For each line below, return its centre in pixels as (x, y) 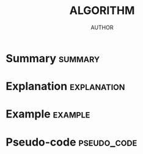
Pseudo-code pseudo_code (71, 142)
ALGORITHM (102, 11)
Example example (48, 114)
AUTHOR (102, 27)
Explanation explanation (65, 86)
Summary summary (53, 58)
